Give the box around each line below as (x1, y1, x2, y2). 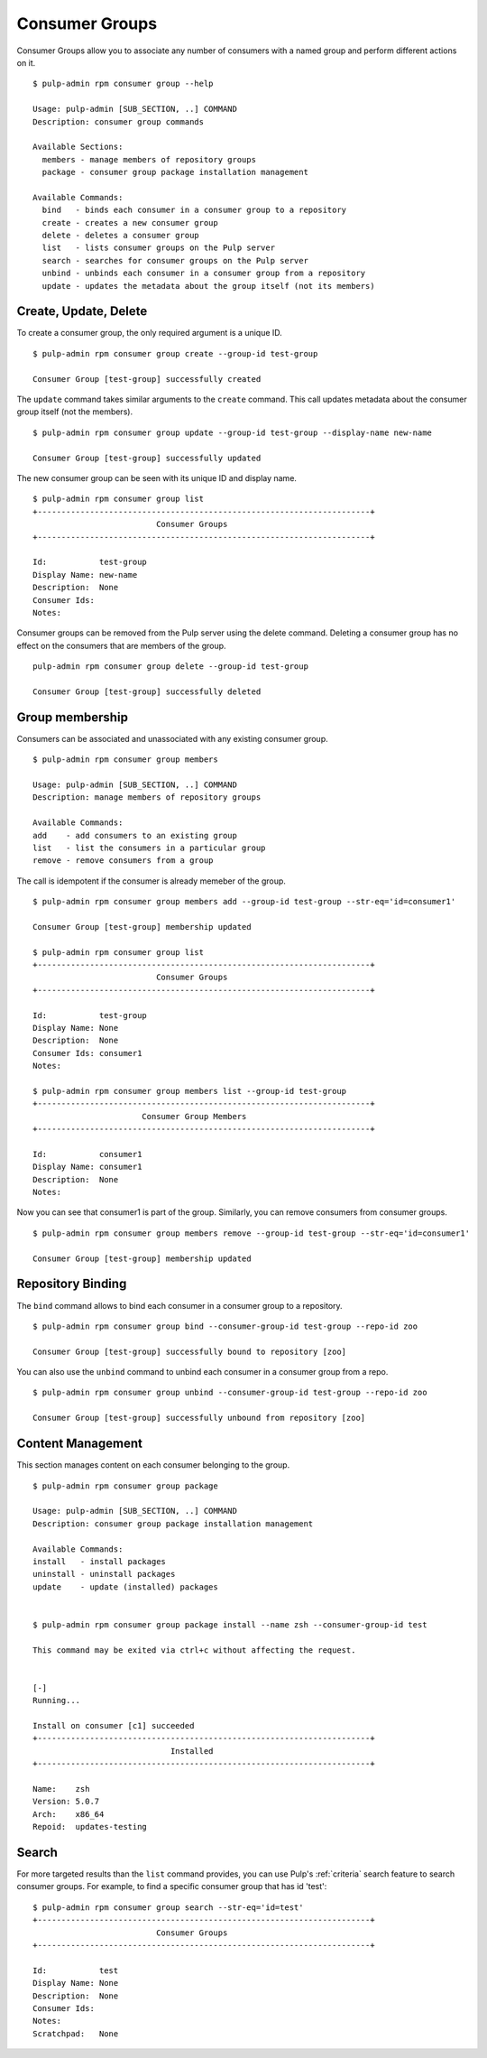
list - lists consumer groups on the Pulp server (41, 243, 275, 253)
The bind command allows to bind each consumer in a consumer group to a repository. (16, 1300, 343, 1311)
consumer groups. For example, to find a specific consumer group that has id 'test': (16, 1881, 327, 1892)
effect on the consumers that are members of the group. (16, 640, 226, 651)
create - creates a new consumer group (41, 218, 218, 227)
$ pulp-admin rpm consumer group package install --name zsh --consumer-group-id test (32, 1619, 427, 1629)
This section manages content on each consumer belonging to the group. (16, 1460, 290, 1470)
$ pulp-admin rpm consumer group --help (32, 79, 214, 89)
